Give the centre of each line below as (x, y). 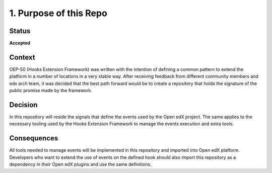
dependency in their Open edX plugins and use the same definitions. (81, 164)
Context (22, 57)
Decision (23, 105)
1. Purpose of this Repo (58, 13)
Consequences (34, 138)
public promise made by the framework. (51, 91)
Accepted (20, 43)
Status (20, 31)
